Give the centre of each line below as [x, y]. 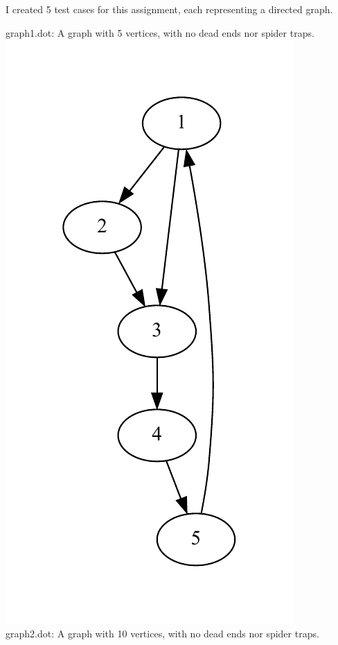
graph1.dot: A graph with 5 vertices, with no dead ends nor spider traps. [160, 32]
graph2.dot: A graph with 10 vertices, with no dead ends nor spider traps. [162, 633]
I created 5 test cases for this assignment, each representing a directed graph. [169, 9]
